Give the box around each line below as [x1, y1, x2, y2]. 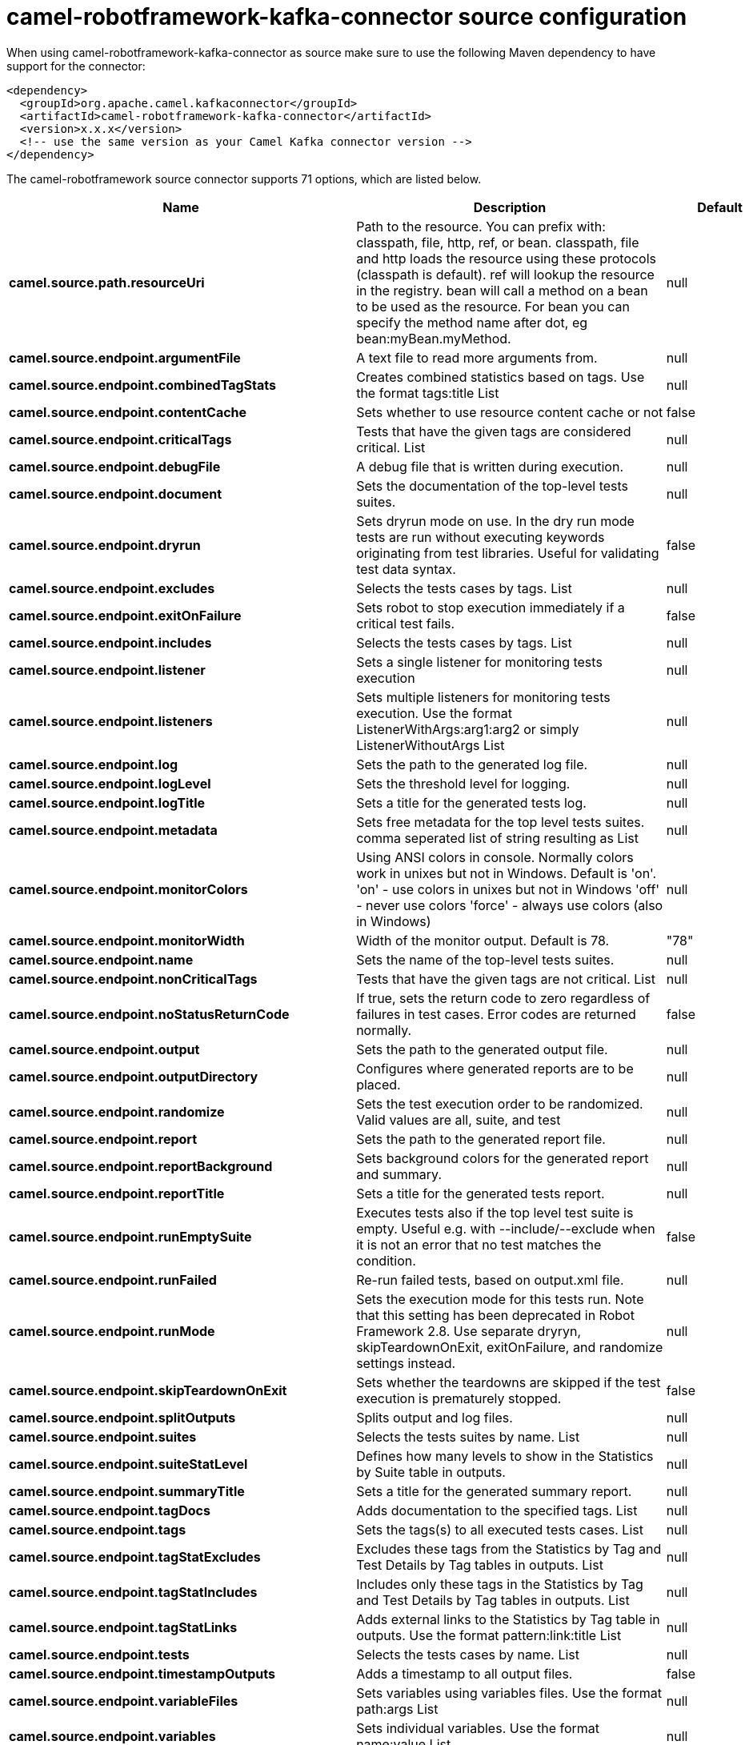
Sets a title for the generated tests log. [356, 794, 587, 811]
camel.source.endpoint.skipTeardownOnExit [9, 1382, 287, 1398]
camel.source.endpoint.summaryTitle [9, 1482, 245, 1499]
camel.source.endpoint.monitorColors [9, 881, 248, 897]
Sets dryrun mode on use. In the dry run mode [356, 512, 635, 529]
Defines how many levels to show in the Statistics [356, 1447, 654, 1464]
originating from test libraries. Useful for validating [356, 544, 659, 561]
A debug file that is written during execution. [356, 458, 623, 475]
